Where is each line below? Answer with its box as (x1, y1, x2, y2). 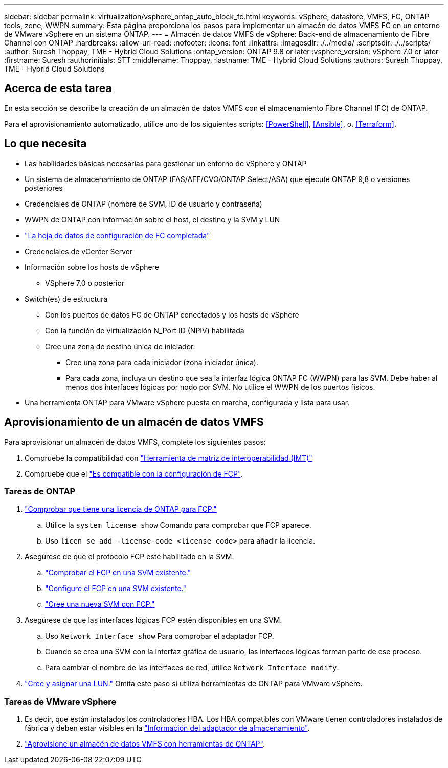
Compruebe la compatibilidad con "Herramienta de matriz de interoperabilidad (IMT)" (25, 453, 312, 462)
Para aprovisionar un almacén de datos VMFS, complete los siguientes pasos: (4, 437, 266, 446)
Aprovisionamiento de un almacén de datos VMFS (4, 416, 264, 429)
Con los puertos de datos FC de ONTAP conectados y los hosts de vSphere (45, 310, 299, 319)
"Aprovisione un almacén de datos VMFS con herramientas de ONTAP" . (25, 739, 265, 749)
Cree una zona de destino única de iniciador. (45, 342, 195, 351)
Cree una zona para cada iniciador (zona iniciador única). (65, 357, 259, 367)
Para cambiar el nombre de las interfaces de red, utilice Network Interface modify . (45, 663, 339, 672)
